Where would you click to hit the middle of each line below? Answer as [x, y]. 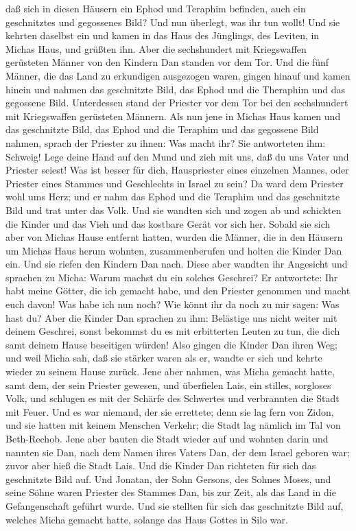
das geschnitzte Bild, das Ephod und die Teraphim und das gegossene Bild [162, 129]
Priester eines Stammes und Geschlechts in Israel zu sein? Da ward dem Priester [175, 183]
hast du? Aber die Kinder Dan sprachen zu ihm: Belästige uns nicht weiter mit [171, 317]
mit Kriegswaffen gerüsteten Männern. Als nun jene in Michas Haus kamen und [173, 116]
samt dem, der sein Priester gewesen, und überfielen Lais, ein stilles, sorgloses [168, 385]
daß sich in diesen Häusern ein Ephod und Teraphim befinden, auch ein [156, 8]
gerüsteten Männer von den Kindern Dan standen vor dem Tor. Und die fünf [167, 62]
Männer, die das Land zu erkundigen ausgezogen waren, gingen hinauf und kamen [178, 75]
